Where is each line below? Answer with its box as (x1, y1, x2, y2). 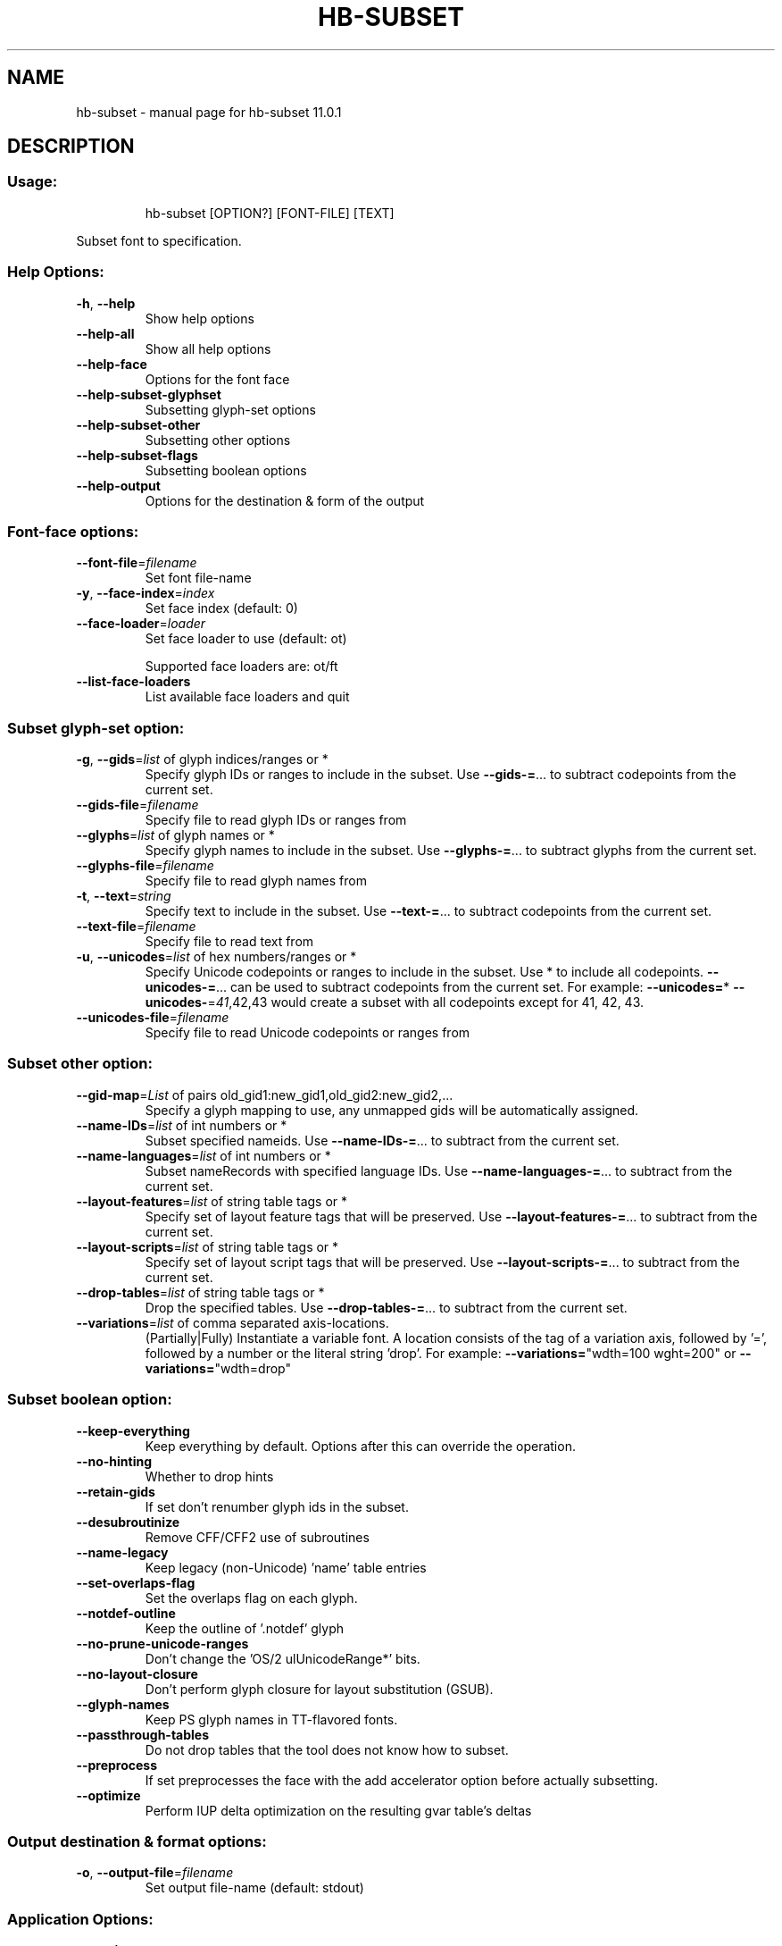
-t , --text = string (76, 888, 171, 904)
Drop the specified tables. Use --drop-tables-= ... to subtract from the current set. (145, 1299, 628, 1315)
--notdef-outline (76, 1605, 176, 1621)
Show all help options (145, 340, 271, 356)
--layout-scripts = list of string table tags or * (76, 1238, 339, 1254)
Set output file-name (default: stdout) (145, 1880, 364, 1896)
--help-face (76, 356, 147, 372)
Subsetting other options (145, 432, 291, 448)
